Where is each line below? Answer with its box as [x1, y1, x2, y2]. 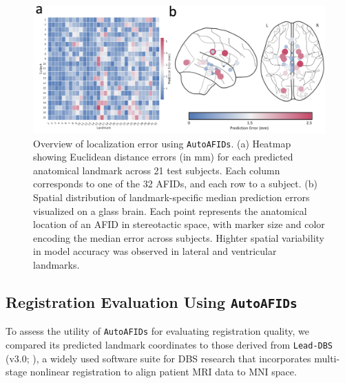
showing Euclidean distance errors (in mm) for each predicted [33, 149, 293, 164]
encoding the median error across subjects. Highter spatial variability [33, 230, 324, 245]
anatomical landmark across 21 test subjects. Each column [33, 163, 280, 177]
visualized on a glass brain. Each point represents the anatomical [33, 203, 307, 218]
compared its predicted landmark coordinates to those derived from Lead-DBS [6, 337, 333, 351]
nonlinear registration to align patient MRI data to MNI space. [30, 364, 297, 379]
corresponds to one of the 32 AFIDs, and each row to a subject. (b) [33, 176, 318, 191]
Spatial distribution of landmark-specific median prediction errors [33, 189, 310, 204]
